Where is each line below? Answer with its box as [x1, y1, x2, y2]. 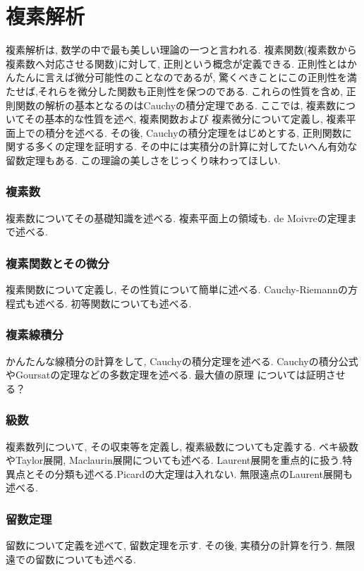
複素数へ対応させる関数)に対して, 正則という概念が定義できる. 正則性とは [6, 56, 347, 70]
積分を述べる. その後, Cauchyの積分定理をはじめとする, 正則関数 [44, 125, 342, 140]
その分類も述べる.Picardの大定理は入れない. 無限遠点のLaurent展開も [35, 466, 353, 481]
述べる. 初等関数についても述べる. [35, 295, 192, 310]
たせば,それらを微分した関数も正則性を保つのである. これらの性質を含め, [6, 83, 344, 98]
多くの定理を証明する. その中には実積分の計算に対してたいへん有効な [35, 139, 358, 154]
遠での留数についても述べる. [6, 551, 136, 566]
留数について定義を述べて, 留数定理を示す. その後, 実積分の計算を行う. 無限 [6, 538, 356, 553]
